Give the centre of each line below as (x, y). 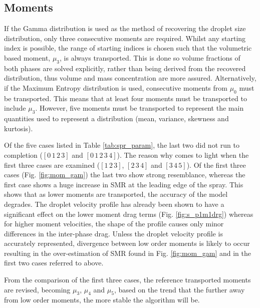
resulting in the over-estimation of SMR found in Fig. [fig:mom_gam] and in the (128, 253)
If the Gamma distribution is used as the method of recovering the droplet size (125, 28)
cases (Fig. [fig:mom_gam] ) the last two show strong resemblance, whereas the (125, 175)
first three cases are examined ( (52, 165)
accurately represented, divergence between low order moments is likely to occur (127, 243)
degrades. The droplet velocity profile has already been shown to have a (114, 204)
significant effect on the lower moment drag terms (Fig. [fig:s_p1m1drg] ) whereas (129, 214)
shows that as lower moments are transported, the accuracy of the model (116, 194)
